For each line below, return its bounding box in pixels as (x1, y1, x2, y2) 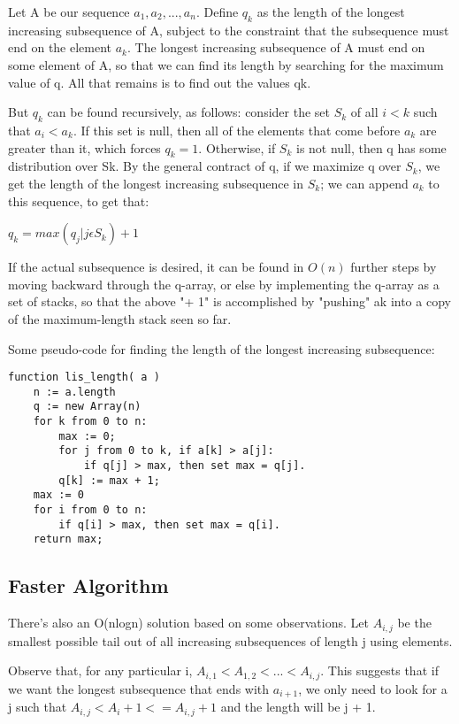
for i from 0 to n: (33, 504, 148, 517)
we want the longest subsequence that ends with (8, 679, 270, 697)
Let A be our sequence (8, 3, 130, 20)
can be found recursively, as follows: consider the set (47, 103, 330, 121)
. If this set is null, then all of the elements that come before (73, 120, 401, 139)
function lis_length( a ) (8, 371, 160, 384)
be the (397, 613, 432, 632)
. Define (195, 3, 239, 20)
